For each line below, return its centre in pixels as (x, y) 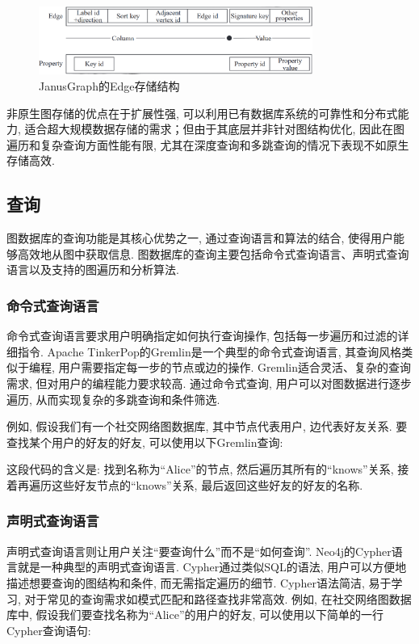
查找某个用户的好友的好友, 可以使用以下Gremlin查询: (145, 442)
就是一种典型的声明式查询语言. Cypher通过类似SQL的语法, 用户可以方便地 (212, 567)
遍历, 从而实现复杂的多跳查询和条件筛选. (113, 399)
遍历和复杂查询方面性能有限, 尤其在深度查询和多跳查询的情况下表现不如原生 (208, 144)
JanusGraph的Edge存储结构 (109, 86)
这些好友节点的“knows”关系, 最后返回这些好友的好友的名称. (207, 484)
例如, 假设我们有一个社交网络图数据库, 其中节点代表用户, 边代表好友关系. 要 (207, 426)
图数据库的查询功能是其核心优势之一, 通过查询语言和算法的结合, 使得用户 (200, 238)
